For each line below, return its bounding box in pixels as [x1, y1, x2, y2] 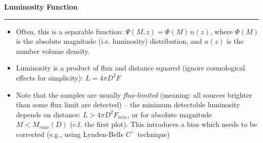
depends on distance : [16, 109, 81, 119]
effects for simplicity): [16, 72, 83, 83]
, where [210, 26, 233, 36]
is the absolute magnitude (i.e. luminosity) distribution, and [16, 36, 202, 46]
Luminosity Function [4, 2, 78, 12]
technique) [137, 128, 170, 139]
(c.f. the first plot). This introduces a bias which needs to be [70, 119, 257, 129]
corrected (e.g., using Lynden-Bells [16, 128, 123, 139]
